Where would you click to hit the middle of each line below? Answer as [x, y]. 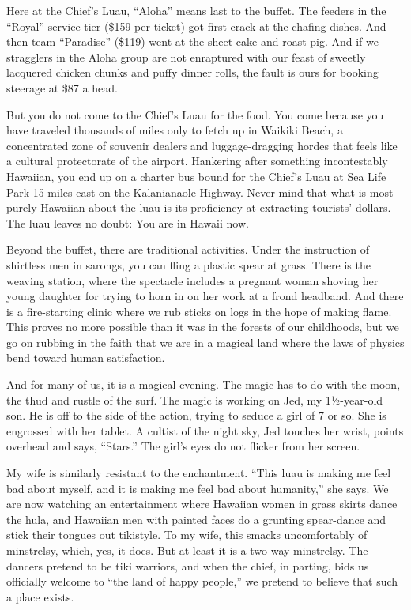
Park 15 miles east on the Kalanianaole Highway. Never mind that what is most [200, 192]
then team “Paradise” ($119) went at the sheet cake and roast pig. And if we [193, 41]
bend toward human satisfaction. [86, 358]
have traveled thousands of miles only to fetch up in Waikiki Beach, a [175, 130]
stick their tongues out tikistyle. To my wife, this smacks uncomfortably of [187, 535]
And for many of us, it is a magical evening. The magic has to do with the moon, [204, 384]
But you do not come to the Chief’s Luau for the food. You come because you [195, 114]
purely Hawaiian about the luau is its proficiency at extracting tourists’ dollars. [199, 207]
